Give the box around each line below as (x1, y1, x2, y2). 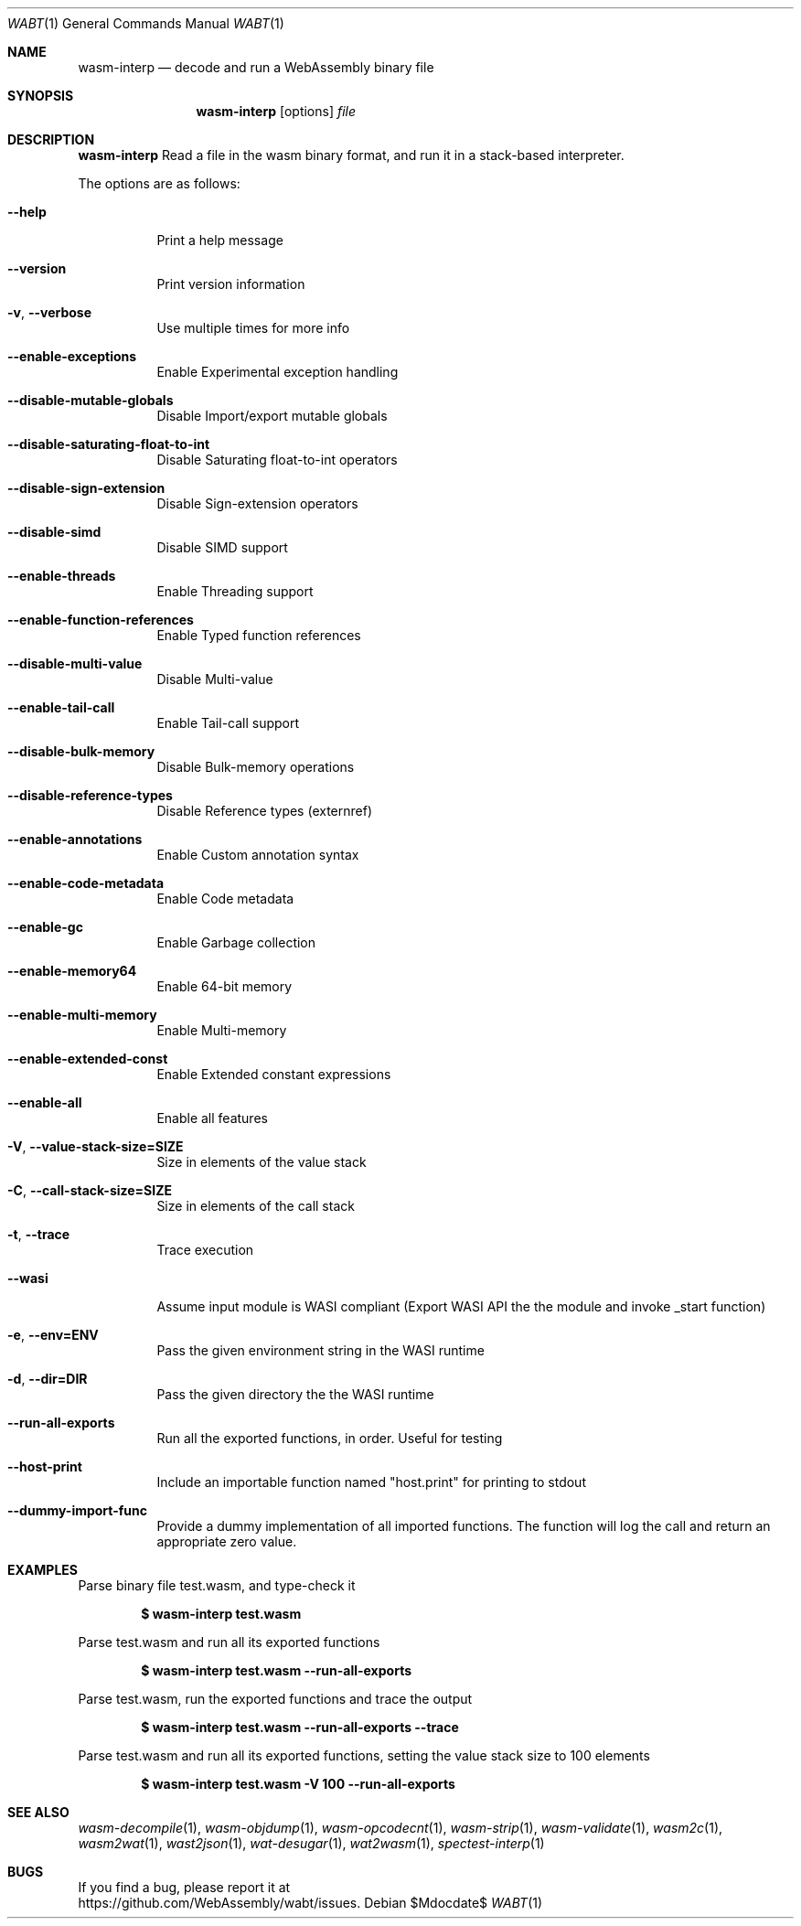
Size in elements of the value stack (156, 1154, 367, 1170)
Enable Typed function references (156, 627, 361, 643)
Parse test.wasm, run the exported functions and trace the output (78, 1691, 473, 1707)
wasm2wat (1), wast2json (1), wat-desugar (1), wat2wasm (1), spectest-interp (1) (78, 1835, 545, 1851)
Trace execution (156, 1242, 254, 1257)
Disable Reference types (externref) (156, 803, 373, 819)
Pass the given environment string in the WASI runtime (156, 1343, 485, 1358)
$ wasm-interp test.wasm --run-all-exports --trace (141, 1719, 459, 1735)
